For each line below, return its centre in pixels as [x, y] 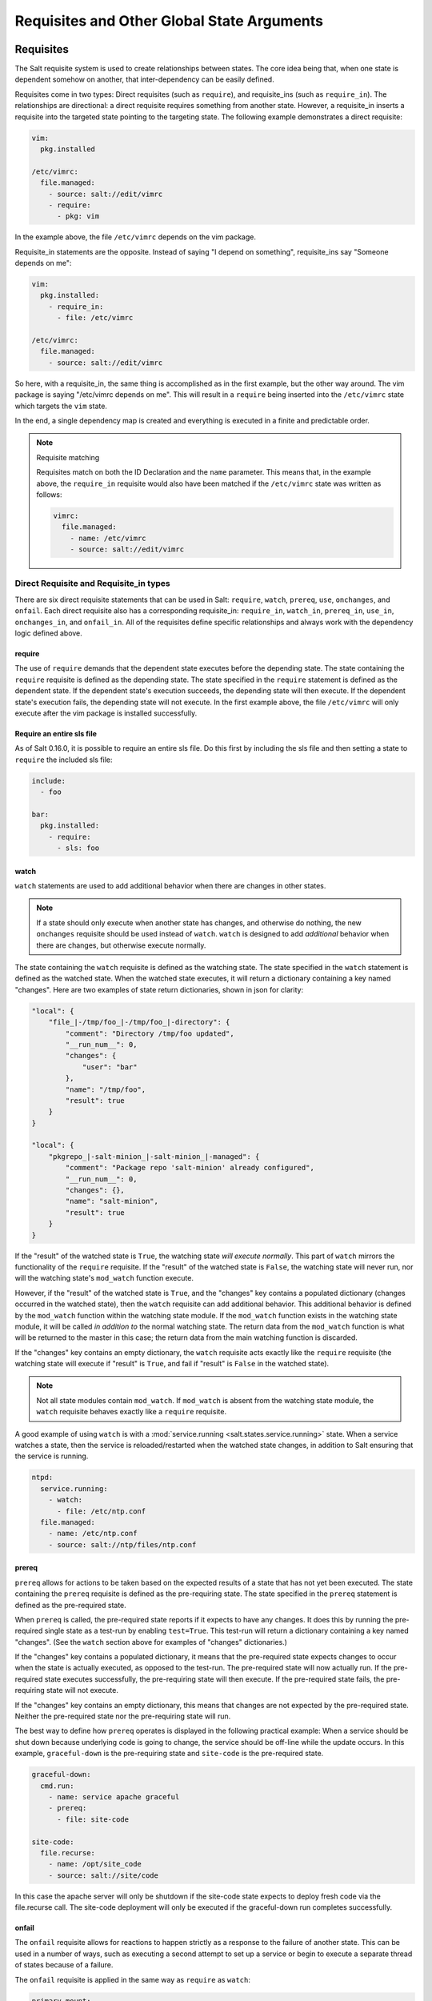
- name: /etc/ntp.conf [93, 1534]
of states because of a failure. [64, 1965]
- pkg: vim [78, 217]
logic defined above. [49, 633]
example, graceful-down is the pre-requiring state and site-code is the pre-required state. [169, 1754]
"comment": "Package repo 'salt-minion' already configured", [190, 1168]
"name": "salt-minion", [112, 1201]
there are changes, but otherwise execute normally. [121, 945]
